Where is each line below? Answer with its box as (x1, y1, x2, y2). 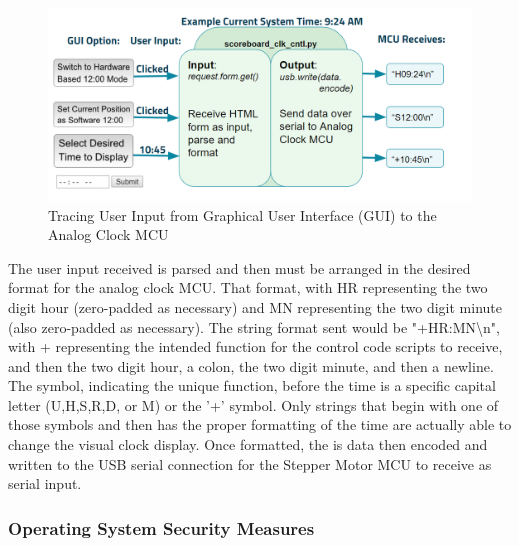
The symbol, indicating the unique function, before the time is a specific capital (8, 375, 496, 396)
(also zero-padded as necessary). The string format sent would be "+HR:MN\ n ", (8, 316, 500, 337)
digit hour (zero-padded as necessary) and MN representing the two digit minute (8, 296, 503, 317)
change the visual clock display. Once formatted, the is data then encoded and (8, 434, 488, 455)
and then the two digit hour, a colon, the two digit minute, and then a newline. (8, 355, 494, 376)
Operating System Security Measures (8, 515, 315, 540)
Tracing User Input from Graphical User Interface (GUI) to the (48, 204, 437, 225)
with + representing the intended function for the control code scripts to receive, (8, 336, 503, 357)
